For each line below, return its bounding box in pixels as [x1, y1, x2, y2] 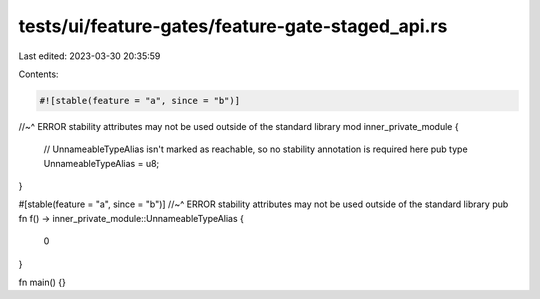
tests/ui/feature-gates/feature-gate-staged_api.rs [18, 15, 448, 37]
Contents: [18, 68, 59, 80]
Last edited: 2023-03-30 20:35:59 [18, 50, 161, 62]
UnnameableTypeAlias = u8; [43, 157, 160, 169]
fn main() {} [18, 276, 67, 289]
